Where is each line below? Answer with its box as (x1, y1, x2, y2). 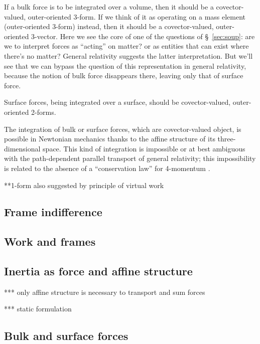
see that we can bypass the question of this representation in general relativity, (4, 60, 246, 71)
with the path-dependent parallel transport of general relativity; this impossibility (4, 153, 256, 163)
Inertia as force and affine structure (4, 263, 193, 279)
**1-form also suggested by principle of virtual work (4, 180, 164, 190)
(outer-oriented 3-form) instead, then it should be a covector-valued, (4, 21, 214, 32)
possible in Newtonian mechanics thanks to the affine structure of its (4, 133, 215, 144)
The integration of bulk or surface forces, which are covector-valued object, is (4, 123, 241, 134)
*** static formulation (4, 303, 72, 314)
